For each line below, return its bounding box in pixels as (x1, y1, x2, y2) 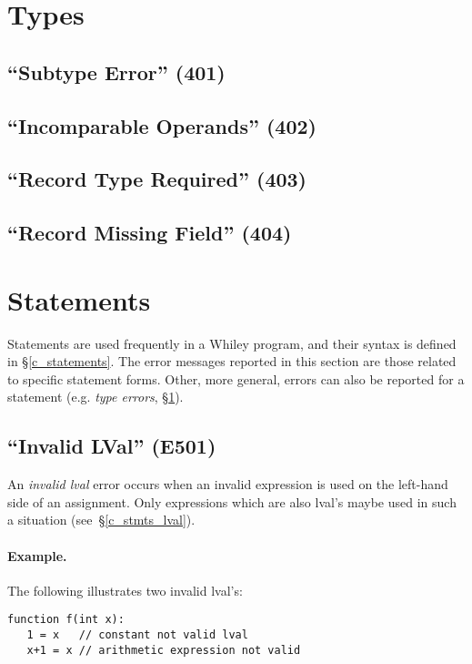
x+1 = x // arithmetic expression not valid (26, 643, 301, 657)
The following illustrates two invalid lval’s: (7, 580, 243, 599)
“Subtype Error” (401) (7, 57, 226, 86)
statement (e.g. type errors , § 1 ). (7, 387, 184, 406)
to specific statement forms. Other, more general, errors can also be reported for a (7, 369, 465, 388)
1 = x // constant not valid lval (26, 628, 248, 642)
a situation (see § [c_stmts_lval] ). (7, 510, 196, 529)
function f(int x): (7, 613, 125, 627)
